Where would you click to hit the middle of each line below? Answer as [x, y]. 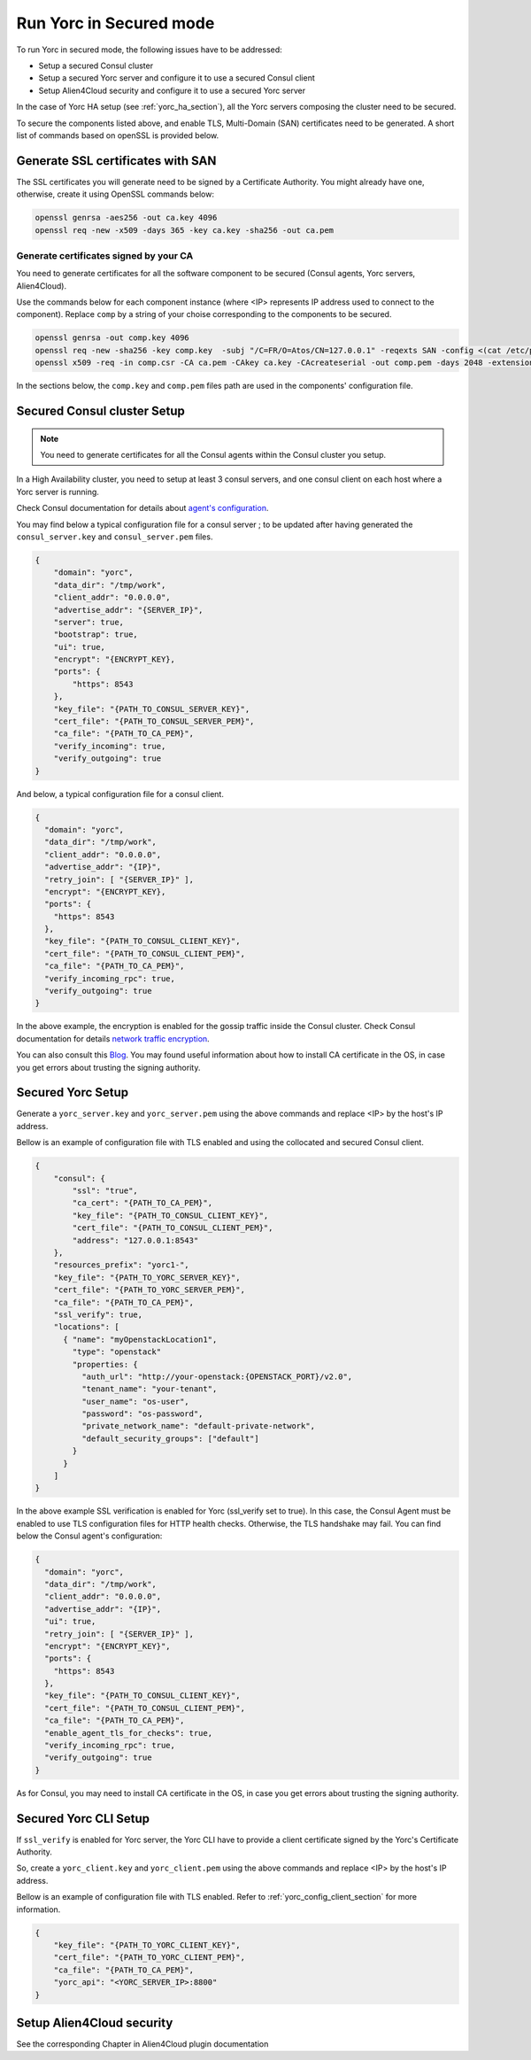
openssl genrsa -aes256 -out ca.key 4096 [126, 218]
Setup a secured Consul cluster [96, 66]
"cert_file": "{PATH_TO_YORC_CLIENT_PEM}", [149, 1958]
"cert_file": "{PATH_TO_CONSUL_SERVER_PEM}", [154, 721]
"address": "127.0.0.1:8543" [135, 1240]
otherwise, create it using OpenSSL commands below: [115, 194]
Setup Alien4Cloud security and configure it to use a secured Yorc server [172, 90]
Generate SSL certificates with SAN [116, 161]
